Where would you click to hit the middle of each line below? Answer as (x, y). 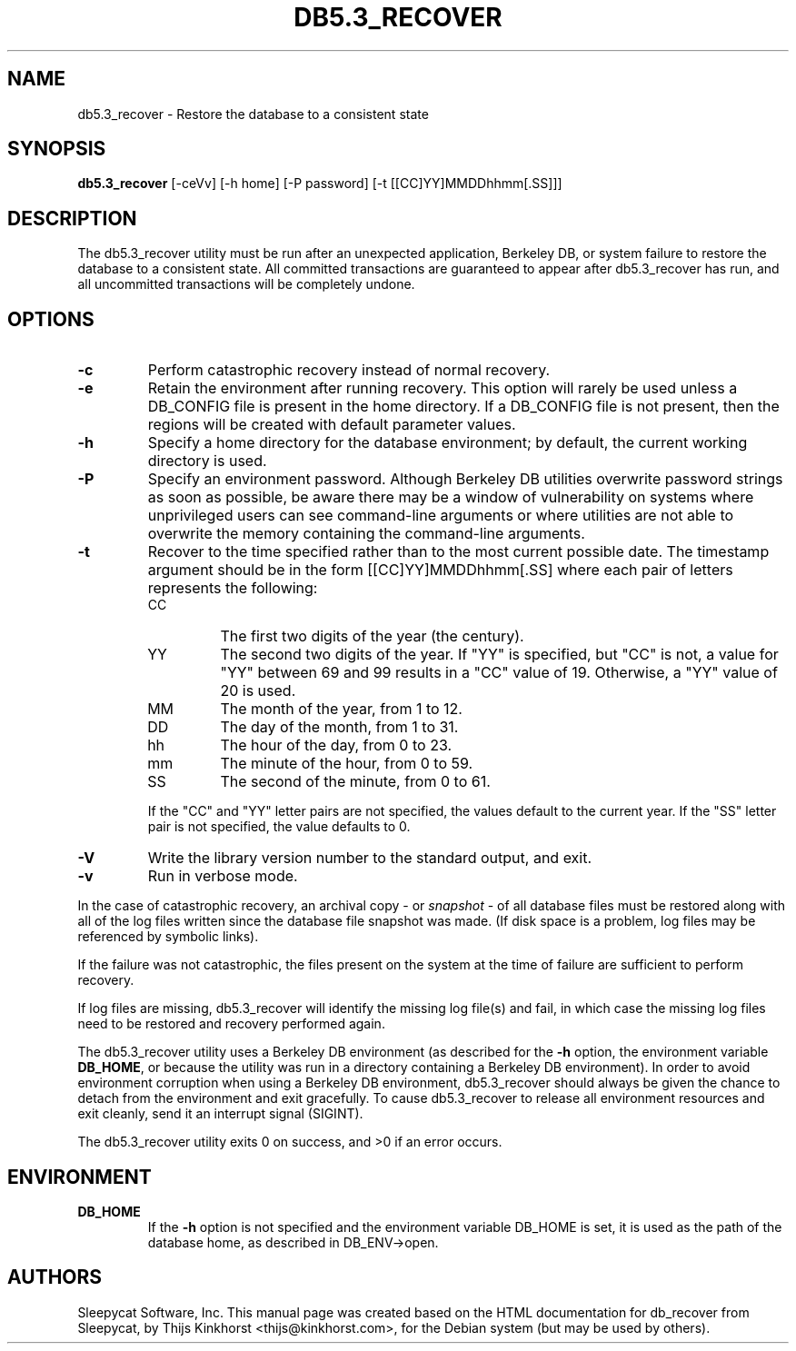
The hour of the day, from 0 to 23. (336, 745)
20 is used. (258, 691)
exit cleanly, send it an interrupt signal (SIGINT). (220, 1114)
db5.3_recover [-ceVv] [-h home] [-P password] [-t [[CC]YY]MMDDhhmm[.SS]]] (320, 184)
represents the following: (233, 588)
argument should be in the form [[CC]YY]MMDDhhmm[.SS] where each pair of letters (440, 570)
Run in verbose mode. (223, 876)
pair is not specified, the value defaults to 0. (279, 827)
